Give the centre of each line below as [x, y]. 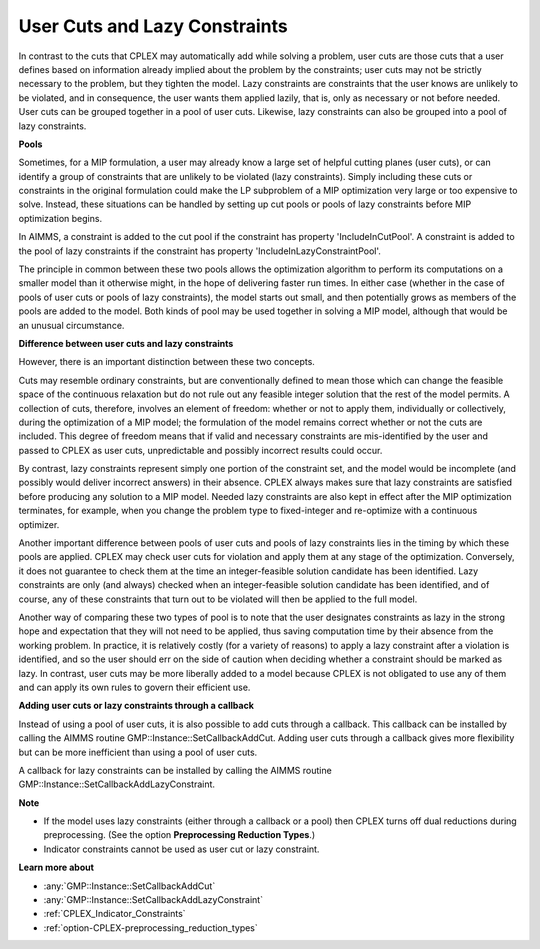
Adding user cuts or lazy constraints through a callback [136, 706]
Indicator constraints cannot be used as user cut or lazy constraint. [181, 849]
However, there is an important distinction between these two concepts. [166, 362]
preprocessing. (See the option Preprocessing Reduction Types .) [179, 835]
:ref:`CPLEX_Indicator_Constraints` [114, 914]
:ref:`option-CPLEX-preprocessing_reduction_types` [151, 927]
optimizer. [39, 524]
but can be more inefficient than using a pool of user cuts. [138, 752]
